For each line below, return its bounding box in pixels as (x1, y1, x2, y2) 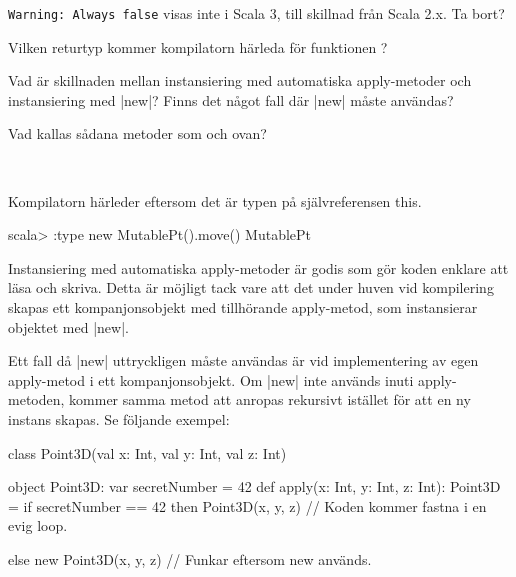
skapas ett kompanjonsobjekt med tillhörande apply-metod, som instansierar (8, 297, 478, 317)
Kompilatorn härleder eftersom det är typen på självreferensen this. (8, 190, 422, 211)
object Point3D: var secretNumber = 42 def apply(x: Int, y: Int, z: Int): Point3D (8, 476, 501, 497)
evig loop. (8, 515, 68, 536)
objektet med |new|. (8, 316, 129, 337)
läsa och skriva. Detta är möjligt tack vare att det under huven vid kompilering (8, 277, 494, 298)
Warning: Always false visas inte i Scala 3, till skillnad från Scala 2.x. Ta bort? (8, 3, 505, 23)
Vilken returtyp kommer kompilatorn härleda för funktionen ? (8, 36, 388, 57)
